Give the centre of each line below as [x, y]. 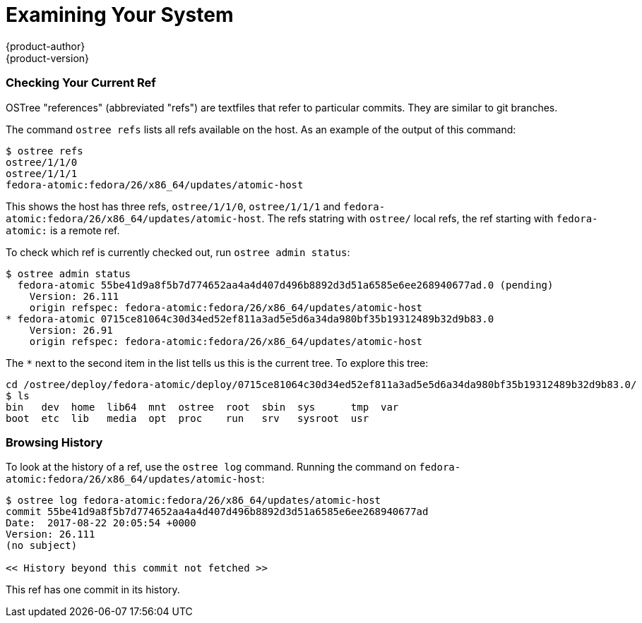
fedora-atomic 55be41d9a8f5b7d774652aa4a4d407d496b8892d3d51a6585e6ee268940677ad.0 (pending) [285, 285]
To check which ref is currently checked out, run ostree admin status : [178, 252]
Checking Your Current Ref [81, 83]
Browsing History [54, 442]
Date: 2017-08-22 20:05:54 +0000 [101, 523]
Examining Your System [120, 15]
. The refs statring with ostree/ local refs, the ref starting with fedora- [430, 218]
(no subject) [42, 546]
